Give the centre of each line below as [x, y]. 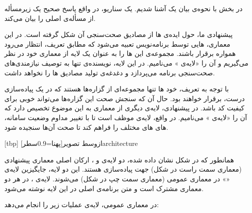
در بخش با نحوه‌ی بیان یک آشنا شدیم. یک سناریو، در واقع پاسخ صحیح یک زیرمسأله [124, 8]
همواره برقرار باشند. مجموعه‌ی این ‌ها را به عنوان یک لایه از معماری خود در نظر [120, 53]
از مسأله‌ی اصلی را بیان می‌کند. [50, 18]
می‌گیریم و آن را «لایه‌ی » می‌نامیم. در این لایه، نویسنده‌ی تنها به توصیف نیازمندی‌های [126, 62]
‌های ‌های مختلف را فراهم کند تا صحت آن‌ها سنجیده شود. [86, 127]
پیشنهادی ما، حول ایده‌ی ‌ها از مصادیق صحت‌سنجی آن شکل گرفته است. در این [119, 34]
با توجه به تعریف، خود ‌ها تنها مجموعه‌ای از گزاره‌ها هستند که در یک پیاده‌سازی [117, 89]
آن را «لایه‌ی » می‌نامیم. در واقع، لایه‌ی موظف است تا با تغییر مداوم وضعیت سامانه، [126, 117]
